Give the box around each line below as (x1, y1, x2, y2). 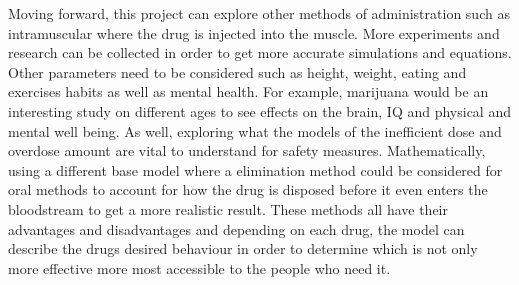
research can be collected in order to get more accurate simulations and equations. (8, 42, 512, 63)
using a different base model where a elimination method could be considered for (8, 159, 503, 180)
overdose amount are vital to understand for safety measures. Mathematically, (8, 140, 486, 161)
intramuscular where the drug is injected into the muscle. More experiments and (8, 22, 500, 43)
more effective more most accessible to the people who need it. (8, 257, 391, 278)
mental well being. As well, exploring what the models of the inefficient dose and (8, 120, 502, 141)
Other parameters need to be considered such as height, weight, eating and (8, 61, 467, 82)
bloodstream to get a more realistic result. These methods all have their (8, 198, 448, 219)
